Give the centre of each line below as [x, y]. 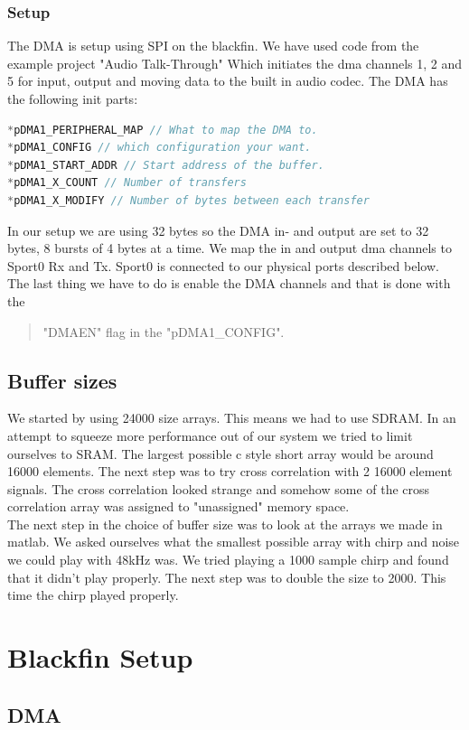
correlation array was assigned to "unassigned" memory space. [178, 506]
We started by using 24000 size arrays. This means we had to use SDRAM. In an [232, 418]
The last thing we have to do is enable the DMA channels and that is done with [229, 283]
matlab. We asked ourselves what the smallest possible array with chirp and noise [234, 542]
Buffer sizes [62, 380]
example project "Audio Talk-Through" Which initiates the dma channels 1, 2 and [235, 63]
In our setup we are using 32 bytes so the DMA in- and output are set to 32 [218, 230]
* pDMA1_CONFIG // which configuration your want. [159, 148]
